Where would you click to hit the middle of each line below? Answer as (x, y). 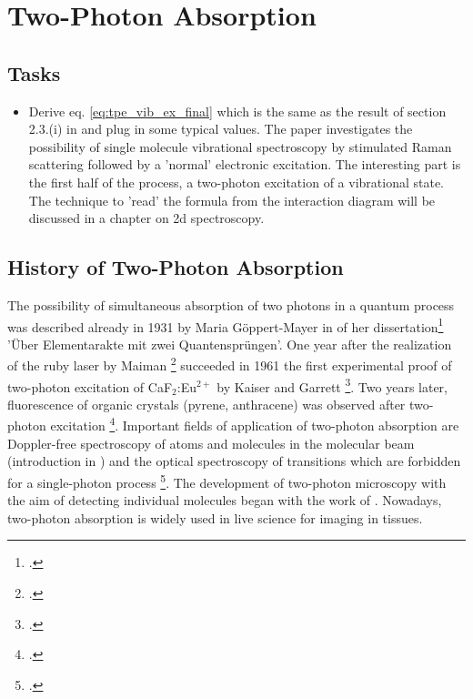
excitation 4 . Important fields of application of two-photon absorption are (255, 424)
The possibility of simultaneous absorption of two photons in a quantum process (231, 304)
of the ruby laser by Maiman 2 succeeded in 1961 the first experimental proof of (230, 364)
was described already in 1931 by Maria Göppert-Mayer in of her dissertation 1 (226, 325)
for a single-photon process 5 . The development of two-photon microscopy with (227, 481)
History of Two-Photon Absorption (176, 267)
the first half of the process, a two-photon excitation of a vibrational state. (236, 182)
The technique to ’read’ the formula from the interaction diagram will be (232, 200)
